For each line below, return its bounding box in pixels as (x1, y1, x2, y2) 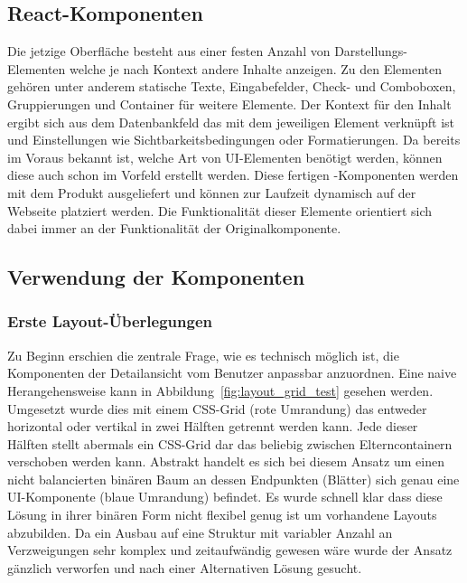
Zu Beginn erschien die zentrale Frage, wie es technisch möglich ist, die (7, 345, 399, 364)
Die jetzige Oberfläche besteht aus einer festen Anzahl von (7, 42, 331, 61)
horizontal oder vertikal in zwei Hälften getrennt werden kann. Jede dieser (7, 417, 418, 436)
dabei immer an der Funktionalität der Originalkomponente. (7, 219, 341, 238)
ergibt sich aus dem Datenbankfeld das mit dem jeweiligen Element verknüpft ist (7, 112, 455, 131)
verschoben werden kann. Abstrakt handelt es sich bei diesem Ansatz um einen (7, 452, 444, 471)
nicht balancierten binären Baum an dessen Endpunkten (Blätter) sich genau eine (7, 469, 460, 488)
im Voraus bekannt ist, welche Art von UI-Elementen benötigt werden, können (7, 147, 443, 166)
